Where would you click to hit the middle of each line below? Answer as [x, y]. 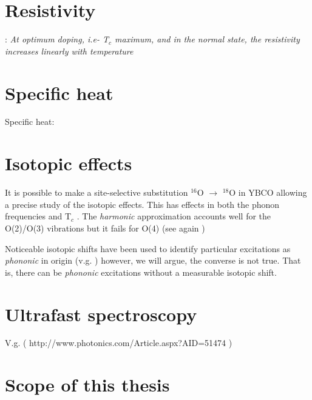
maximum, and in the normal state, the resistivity [207, 39]
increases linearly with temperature [69, 51]
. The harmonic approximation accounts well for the [174, 216]
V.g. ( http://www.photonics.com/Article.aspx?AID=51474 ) [119, 343]
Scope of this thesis [87, 385]
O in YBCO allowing [268, 192]
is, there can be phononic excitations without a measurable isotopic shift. [141, 272]
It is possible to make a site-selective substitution [97, 192]
